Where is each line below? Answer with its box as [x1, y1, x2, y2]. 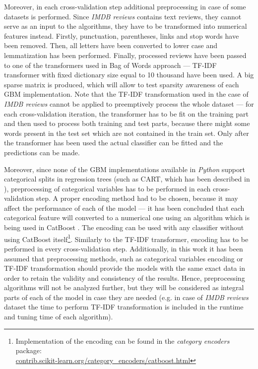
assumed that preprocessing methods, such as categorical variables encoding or [4, 253, 243, 263]
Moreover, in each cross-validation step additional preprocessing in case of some [4, 1, 246, 11]
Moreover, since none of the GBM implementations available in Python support [4, 164, 245, 174]
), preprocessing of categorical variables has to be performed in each [4, 183, 211, 193]
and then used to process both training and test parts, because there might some [4, 118, 250, 128]
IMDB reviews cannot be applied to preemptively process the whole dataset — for [4, 98, 254, 109]
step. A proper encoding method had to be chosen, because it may [36, 193, 238, 203]
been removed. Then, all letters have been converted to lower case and [4, 40, 217, 51]
